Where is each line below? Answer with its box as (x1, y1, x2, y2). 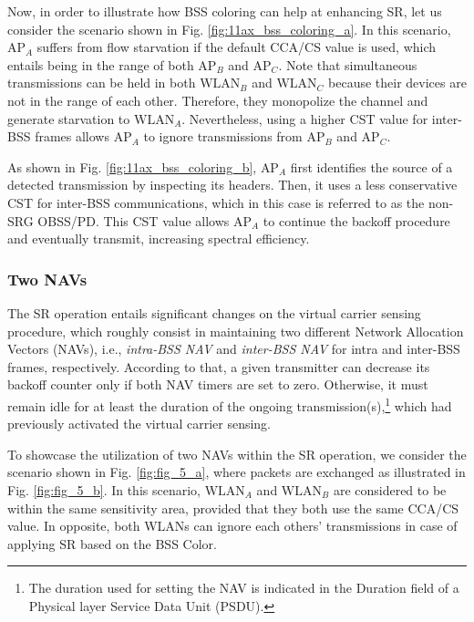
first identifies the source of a (290, 157, 453, 176)
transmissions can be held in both (7, 73, 196, 92)
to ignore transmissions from (143, 127, 303, 146)
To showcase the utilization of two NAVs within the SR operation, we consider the (7, 444, 467, 463)
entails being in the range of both (7, 55, 194, 74)
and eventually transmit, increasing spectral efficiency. (7, 229, 310, 248)
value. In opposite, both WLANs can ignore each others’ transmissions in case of (7, 516, 458, 535)
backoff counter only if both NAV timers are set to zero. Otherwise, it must (7, 375, 428, 394)
